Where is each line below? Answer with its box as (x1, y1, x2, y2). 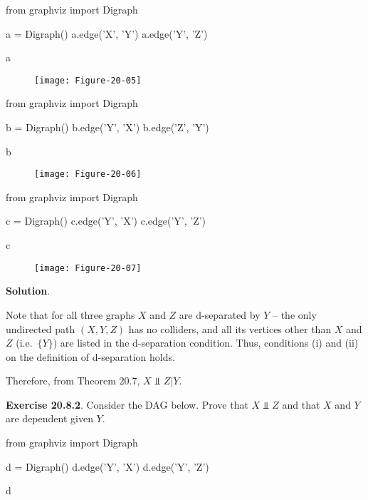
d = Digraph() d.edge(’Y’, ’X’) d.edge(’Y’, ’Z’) (6, 459, 209, 474)
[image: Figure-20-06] (34, 169, 142, 180)
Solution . (6, 283, 51, 298)
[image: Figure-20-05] (34, 75, 142, 86)
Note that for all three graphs (6, 307, 135, 322)
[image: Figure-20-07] (34, 262, 142, 273)
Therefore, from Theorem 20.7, (6, 373, 140, 388)
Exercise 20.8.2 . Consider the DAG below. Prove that (6, 397, 248, 412)
